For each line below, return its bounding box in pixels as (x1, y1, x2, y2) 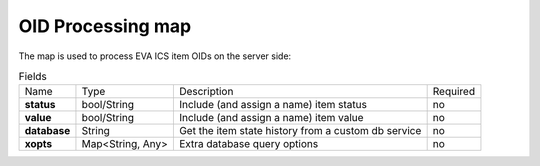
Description (178, 85, 234, 99)
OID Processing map (18, 15, 192, 37)
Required (432, 85, 475, 99)
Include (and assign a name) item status (178, 98, 367, 112)
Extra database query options (178, 137, 319, 151)
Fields (18, 70, 47, 84)
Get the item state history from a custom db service (178, 124, 422, 138)
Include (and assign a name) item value (178, 111, 364, 125)
